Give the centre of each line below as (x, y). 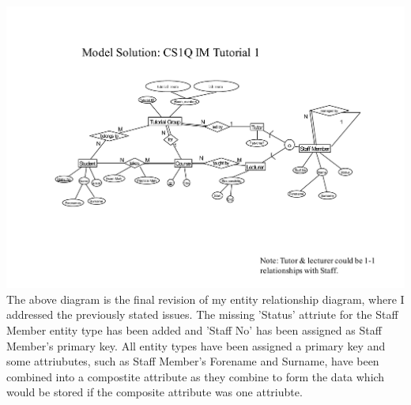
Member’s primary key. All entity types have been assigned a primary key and (196, 345)
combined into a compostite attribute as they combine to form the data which (196, 376)
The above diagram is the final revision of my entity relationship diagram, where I (205, 299)
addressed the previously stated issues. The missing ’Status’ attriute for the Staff (202, 314)
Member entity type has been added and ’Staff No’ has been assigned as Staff (194, 329)
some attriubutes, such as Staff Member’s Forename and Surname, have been (193, 361)
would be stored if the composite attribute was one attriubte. (155, 392)
